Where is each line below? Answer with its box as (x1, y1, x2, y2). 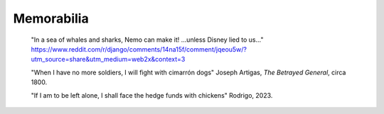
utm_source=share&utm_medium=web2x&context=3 (31, 55, 186, 64)
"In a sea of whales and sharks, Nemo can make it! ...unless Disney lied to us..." (31, 35, 264, 44)
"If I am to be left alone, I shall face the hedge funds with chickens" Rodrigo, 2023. (31, 91, 273, 99)
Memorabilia (13, 11, 89, 26)
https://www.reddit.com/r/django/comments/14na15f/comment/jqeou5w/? (31, 45, 247, 53)
